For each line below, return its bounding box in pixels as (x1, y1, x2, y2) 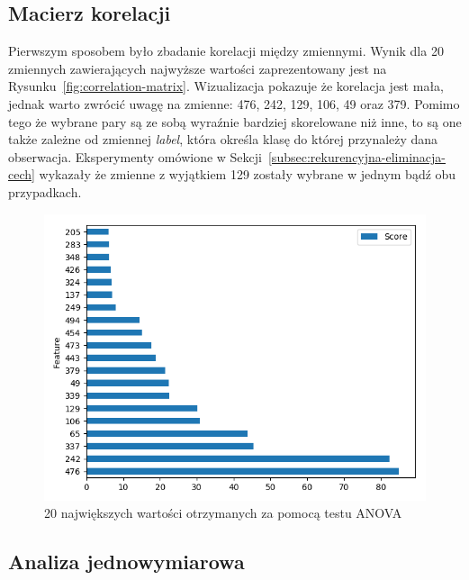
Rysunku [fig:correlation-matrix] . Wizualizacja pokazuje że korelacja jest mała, (8, 77, 444, 95)
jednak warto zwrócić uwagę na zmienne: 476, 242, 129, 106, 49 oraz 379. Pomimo (8, 94, 460, 113)
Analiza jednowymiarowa (8, 548, 245, 575)
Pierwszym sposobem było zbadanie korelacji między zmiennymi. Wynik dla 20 (8, 41, 444, 60)
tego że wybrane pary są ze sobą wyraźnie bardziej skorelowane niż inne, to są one (8, 112, 462, 131)
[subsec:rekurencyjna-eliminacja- (267, 147, 446, 166)
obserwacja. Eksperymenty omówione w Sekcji (8, 147, 262, 166)
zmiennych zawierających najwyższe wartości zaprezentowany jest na (8, 59, 387, 77)
